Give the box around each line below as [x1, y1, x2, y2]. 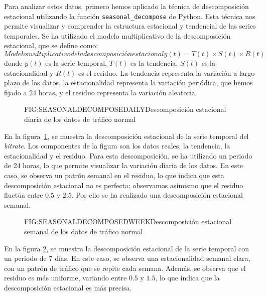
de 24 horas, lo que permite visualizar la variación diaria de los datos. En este [4, 160, 243, 171]
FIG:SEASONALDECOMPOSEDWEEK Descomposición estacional [24, 216, 232, 227]
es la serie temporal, [45, 58, 107, 68]
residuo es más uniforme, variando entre [4, 272, 127, 283]
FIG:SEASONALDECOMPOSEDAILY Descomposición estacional [24, 104, 226, 114]
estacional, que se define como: [4, 40, 98, 51]
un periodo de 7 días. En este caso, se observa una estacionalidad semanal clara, [4, 253, 250, 263]
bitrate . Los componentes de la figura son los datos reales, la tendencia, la [4, 140, 230, 151]
